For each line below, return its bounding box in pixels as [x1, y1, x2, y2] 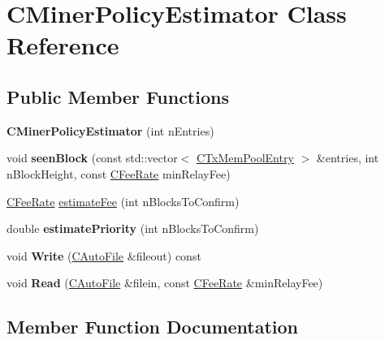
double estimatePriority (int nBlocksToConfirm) [6, 220, 259, 237]
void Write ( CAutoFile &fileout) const [6, 247, 201, 264]
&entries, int [316, 149, 379, 166]
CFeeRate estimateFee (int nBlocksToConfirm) [6, 192, 240, 209]
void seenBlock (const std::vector [6, 149, 178, 166]
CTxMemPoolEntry [197, 149, 294, 166]
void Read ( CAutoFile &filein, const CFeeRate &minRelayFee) [6, 274, 323, 291]
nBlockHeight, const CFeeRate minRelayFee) [6, 165, 231, 182]
